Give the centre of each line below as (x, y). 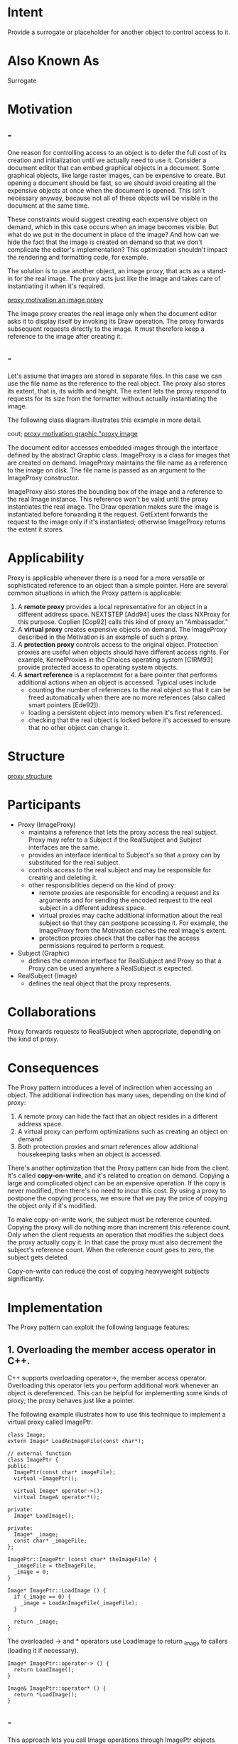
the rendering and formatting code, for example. (78, 257)
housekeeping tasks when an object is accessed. (90, 1154)
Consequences (53, 1068)
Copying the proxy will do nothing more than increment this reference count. (119, 1227)
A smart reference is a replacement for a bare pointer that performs (117, 675)
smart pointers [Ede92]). (64, 704)
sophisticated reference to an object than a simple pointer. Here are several (118, 585)
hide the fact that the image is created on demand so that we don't (105, 242)
